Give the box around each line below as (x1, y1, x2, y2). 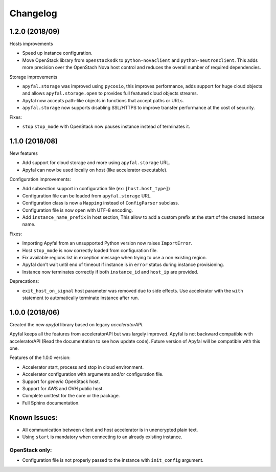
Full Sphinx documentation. (22, 399, 80, 406)
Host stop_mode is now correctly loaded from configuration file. (22, 247, 158, 253)
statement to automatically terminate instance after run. (22, 295, 139, 301)
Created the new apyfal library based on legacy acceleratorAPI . (9, 321, 144, 327)
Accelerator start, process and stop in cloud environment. (22, 364, 144, 370)
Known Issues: (9, 413, 58, 422)
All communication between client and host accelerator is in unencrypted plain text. (22, 426, 198, 433)
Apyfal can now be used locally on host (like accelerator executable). (22, 167, 168, 173)
